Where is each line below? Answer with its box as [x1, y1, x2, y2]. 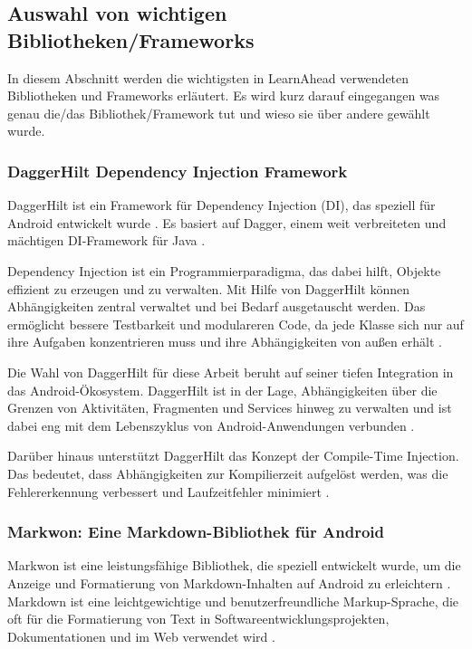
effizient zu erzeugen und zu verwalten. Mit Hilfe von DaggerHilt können [7, 279, 410, 298]
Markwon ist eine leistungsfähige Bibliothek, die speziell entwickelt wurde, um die [7, 556, 461, 575]
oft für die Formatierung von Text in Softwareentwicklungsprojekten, [7, 609, 390, 628]
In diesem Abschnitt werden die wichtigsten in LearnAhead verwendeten [7, 68, 409, 87]
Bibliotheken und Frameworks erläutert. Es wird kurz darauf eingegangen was [7, 86, 440, 105]
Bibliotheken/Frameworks [7, 25, 255, 53]
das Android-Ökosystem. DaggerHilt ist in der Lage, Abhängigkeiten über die [7, 380, 438, 399]
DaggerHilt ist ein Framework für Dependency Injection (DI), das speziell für [7, 196, 436, 215]
